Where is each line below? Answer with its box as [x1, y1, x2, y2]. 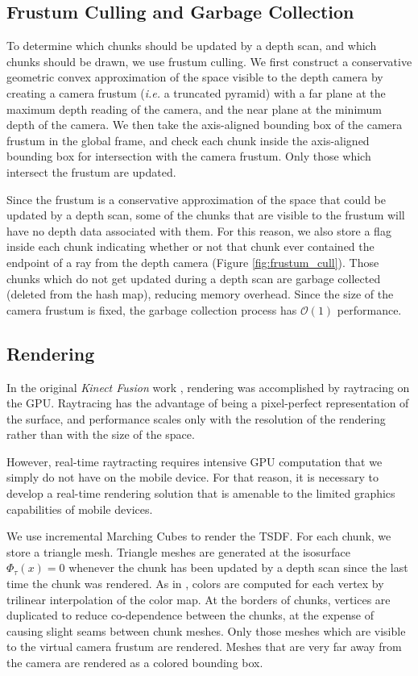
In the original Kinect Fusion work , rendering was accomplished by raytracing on [6, 378, 410, 395]
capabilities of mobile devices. [6, 500, 153, 517]
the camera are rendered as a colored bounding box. [6, 654, 263, 670]
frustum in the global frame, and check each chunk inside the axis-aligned [6, 131, 370, 148]
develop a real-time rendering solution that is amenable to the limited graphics [6, 485, 395, 502]
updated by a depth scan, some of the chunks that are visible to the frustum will [6, 207, 405, 223]
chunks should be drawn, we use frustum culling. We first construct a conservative [6, 52, 412, 69]
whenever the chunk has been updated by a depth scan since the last [68, 559, 408, 576]
